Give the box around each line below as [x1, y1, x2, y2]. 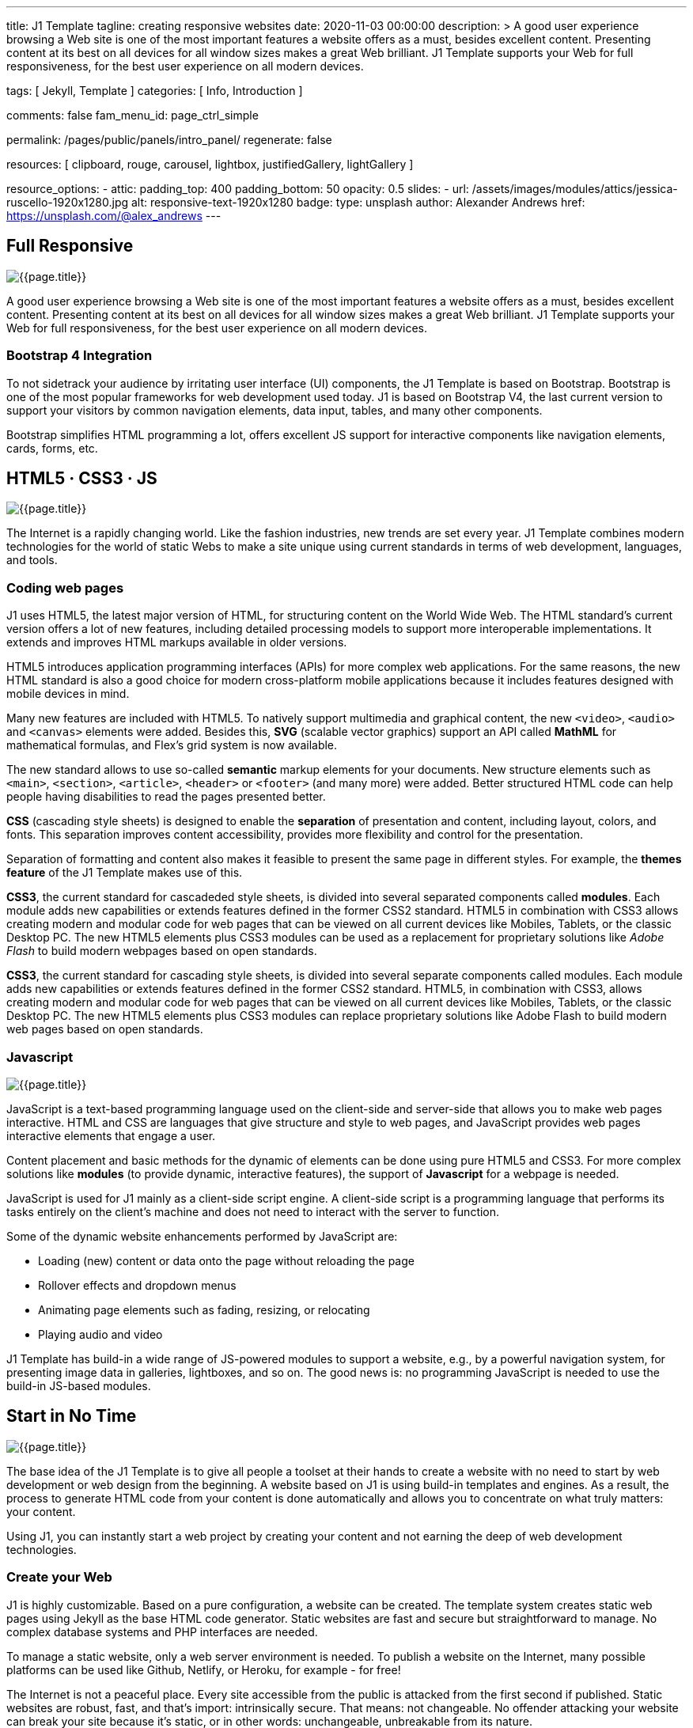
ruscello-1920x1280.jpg [6, 195, 129, 209]
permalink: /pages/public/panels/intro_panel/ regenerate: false [6, 133, 332, 146]
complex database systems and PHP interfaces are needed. [6, 1624, 318, 1639]
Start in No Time [6, 1406, 137, 1427]
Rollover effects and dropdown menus [38, 1278, 237, 1292]
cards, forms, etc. [6, 441, 98, 455]
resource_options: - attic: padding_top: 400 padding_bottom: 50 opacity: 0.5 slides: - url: [6, 182, 469, 195]
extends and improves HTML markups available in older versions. [6, 635, 347, 650]
